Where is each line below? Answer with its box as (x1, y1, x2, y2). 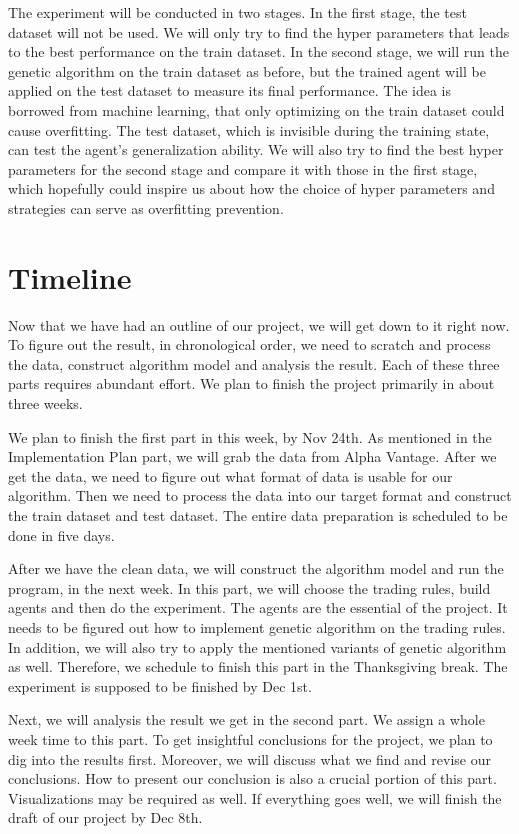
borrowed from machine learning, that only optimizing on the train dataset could (8, 99, 505, 120)
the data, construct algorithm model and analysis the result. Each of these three (8, 353, 500, 374)
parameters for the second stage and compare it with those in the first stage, (8, 158, 478, 179)
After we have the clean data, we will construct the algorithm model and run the (8, 558, 504, 579)
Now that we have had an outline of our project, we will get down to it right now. (8, 314, 510, 335)
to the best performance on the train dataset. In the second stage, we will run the (8, 41, 509, 62)
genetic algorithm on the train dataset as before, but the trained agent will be (8, 60, 486, 81)
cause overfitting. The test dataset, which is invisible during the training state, (8, 119, 490, 140)
